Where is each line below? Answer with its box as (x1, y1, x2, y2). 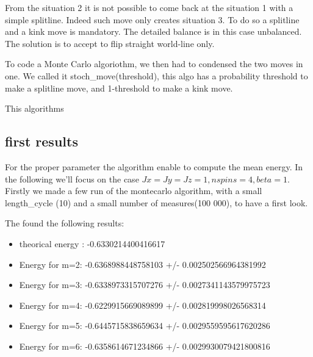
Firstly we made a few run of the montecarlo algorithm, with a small (5, 184, 262, 197)
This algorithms (5, 102, 64, 115)
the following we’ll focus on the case (5, 172, 139, 185)
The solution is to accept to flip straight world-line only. (5, 37, 215, 49)
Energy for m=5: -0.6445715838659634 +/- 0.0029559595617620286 (19, 319, 270, 332)
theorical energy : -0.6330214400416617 (19, 237, 165, 250)
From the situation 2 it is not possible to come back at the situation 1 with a (5, 1, 293, 13)
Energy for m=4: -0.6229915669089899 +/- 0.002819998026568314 (19, 298, 266, 311)
